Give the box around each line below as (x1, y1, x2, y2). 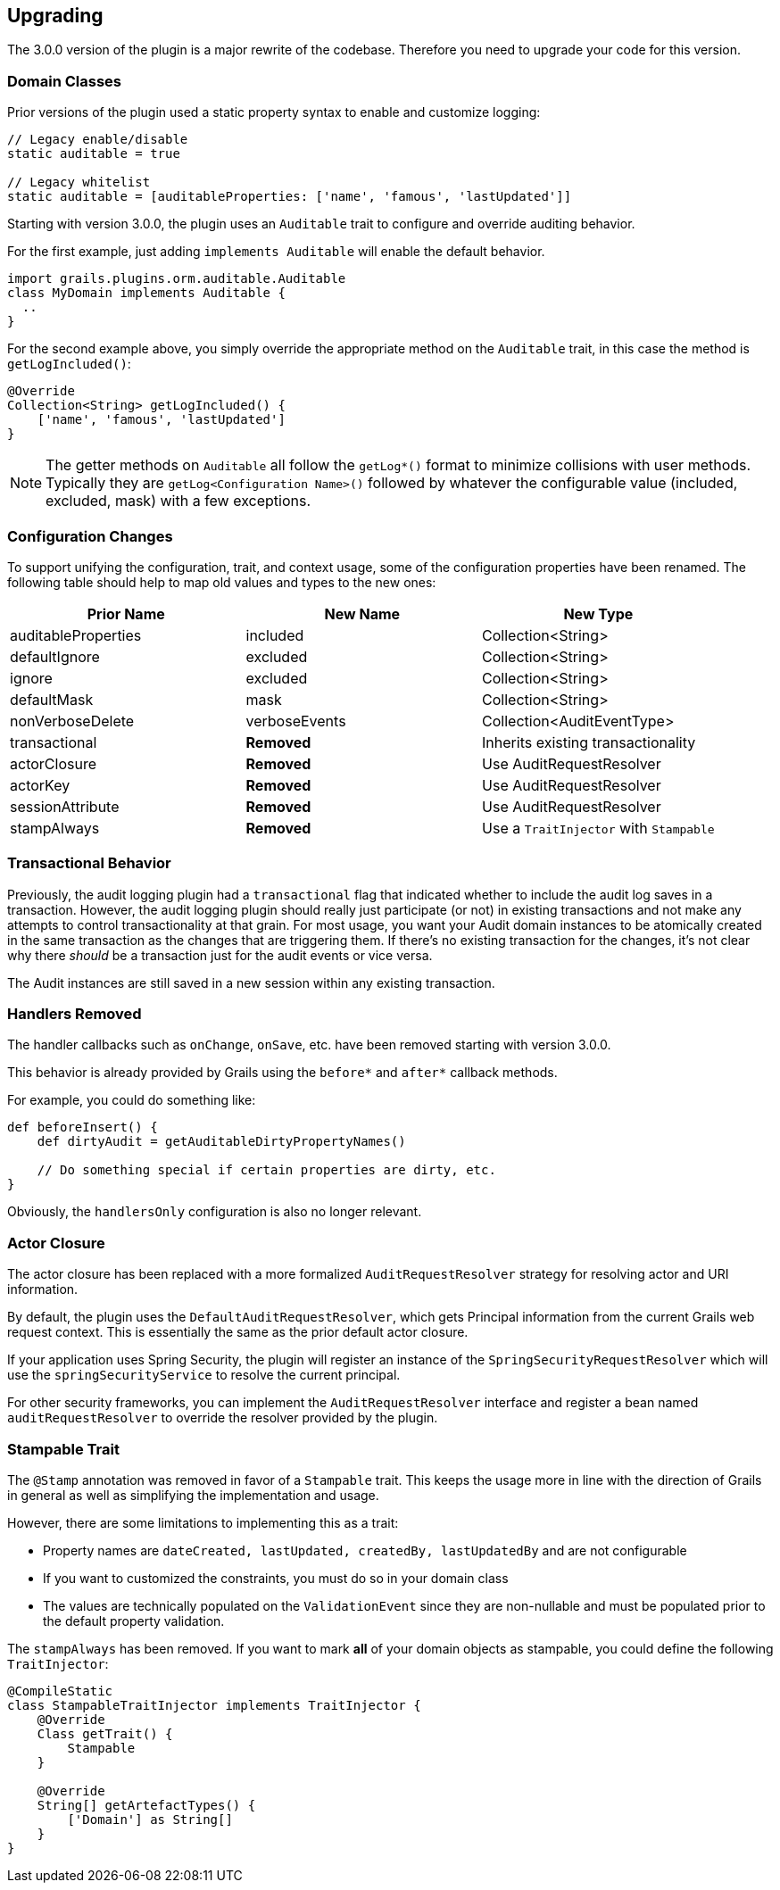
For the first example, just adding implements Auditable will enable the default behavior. (7, 244, 545, 260)
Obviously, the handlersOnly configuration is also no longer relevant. (7, 1204, 422, 1220)
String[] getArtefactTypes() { (37, 1797, 256, 1812)
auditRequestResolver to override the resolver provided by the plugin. (7, 1410, 438, 1426)
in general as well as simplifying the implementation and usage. (7, 1487, 379, 1503)
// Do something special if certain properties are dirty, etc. (37, 1163, 496, 1178)
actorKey (10, 775, 71, 794)
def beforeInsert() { (7, 1120, 158, 1135)
